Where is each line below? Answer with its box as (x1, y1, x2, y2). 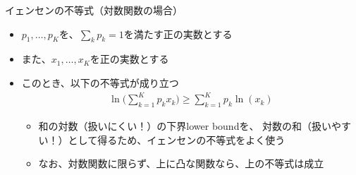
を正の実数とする (90, 52, 169, 66)
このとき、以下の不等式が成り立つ (21, 75, 179, 90)
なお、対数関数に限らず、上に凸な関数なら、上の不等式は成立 (38, 156, 324, 171)
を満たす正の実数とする (123, 26, 233, 41)
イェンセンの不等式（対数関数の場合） (5, 3, 183, 17)
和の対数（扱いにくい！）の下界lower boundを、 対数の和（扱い (38, 118, 332, 133)
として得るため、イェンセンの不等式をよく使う (68, 132, 286, 147)
